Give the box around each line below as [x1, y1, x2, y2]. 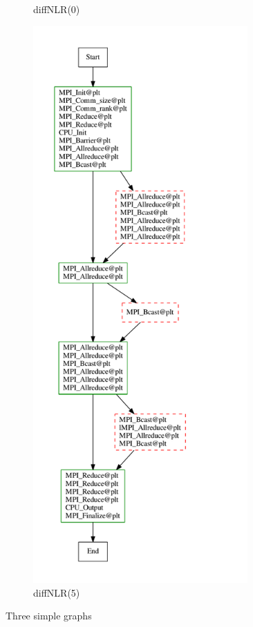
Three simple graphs [6, 608, 92, 623]
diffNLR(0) [33, 2, 80, 16]
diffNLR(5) [33, 585, 80, 599]
